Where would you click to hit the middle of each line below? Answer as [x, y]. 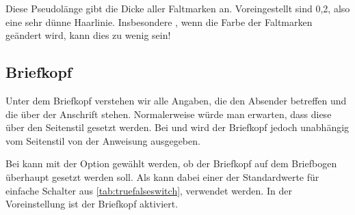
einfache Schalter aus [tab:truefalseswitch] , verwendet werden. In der [149, 190]
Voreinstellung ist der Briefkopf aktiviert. [92, 204]
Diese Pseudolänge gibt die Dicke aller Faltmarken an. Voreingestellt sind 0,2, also [178, 8]
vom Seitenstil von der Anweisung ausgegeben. [103, 140]
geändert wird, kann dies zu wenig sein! [88, 35]
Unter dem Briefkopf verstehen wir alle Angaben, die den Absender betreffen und [176, 100]
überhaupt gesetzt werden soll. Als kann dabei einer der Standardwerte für [162, 176]
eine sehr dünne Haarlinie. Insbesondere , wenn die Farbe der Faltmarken [159, 21]
